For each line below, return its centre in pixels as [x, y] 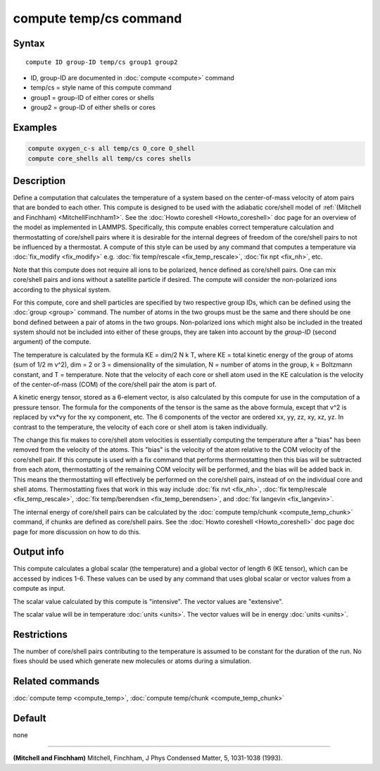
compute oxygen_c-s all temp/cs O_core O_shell [111, 149]
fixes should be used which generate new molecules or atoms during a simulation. [132, 661]
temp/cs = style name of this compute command [101, 87]
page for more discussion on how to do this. [77, 531]
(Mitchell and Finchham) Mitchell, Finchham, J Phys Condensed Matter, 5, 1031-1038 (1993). [148, 758]
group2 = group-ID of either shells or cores [93, 107]
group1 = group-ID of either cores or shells [93, 97]
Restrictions [40, 634]
